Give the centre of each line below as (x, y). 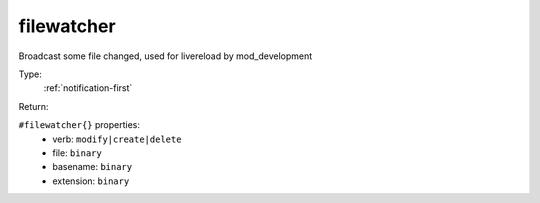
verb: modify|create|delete (117, 139)
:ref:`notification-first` (88, 88)
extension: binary (91, 181)
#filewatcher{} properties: (79, 125)
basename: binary (92, 167)
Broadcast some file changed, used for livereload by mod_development (165, 56)
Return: (33, 106)
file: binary (77, 152)
